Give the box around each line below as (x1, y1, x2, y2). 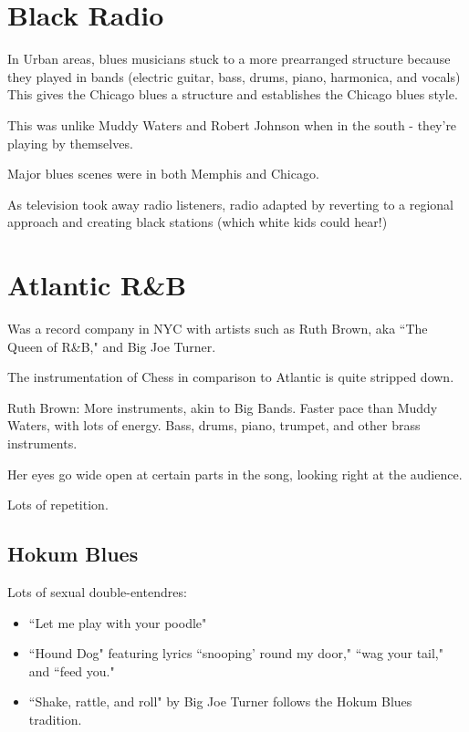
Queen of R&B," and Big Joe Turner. (7, 336, 216, 356)
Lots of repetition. (7, 495, 109, 514)
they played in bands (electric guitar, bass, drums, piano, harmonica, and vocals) (7, 67, 461, 86)
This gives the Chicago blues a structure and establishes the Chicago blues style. (7, 85, 458, 104)
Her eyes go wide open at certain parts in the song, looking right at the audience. (7, 464, 463, 483)
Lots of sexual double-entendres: (7, 582, 187, 601)
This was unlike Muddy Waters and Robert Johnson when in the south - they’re (7, 115, 457, 134)
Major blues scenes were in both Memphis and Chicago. (7, 164, 319, 183)
